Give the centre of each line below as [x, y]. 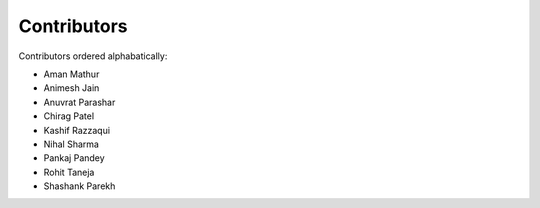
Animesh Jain [71, 88]
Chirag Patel [69, 116]
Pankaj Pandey [74, 158]
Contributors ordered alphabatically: [93, 56]
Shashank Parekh [79, 186]
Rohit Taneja [69, 172]
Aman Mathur [71, 74]
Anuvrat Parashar [79, 102]
